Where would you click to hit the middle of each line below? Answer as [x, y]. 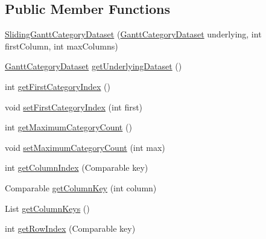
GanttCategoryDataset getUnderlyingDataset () [93, 66]
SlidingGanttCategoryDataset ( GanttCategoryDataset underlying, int [133, 34]
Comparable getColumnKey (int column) [81, 187]
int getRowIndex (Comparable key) [70, 228]
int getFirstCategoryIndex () [58, 86]
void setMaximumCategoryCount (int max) [85, 147]
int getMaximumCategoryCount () [68, 127]
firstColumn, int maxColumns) [62, 46]
